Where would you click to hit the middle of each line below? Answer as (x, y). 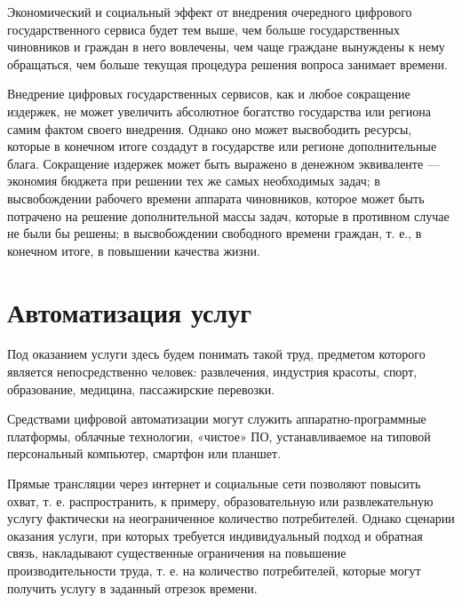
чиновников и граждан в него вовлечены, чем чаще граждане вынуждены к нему (226, 47)
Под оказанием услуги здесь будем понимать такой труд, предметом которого (216, 354)
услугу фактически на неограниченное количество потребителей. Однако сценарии (231, 518)
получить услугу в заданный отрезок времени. (132, 587)
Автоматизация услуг (129, 311)
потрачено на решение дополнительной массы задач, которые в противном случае (228, 215)
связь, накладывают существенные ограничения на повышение (177, 553)
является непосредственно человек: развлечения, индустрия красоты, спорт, (212, 372)
